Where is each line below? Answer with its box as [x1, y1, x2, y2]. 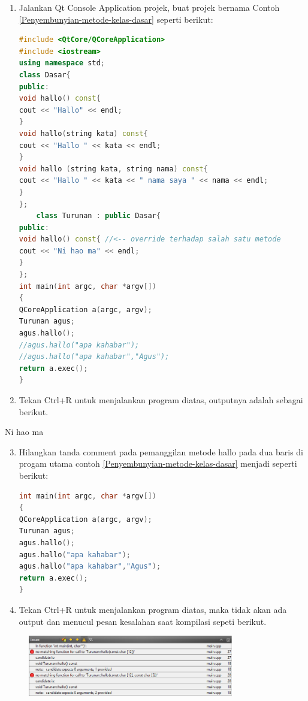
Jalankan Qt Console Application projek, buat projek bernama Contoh [19, 1, 280, 13]
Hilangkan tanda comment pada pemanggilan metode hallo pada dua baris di [19, 445, 304, 458]
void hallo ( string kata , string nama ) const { [19, 164, 208, 173]
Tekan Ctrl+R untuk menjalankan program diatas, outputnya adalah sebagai [19, 394, 303, 406]
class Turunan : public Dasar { [36, 211, 161, 220]
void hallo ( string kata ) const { [19, 129, 148, 138]
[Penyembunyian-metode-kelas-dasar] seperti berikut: [19, 13, 213, 25]
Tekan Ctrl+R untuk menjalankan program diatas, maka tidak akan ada [19, 603, 287, 615]
